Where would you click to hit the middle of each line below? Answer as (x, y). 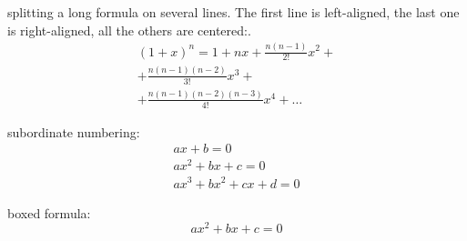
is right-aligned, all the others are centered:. (129, 30)
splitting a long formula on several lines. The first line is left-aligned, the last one (233, 12)
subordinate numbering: (74, 131)
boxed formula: (49, 212)
